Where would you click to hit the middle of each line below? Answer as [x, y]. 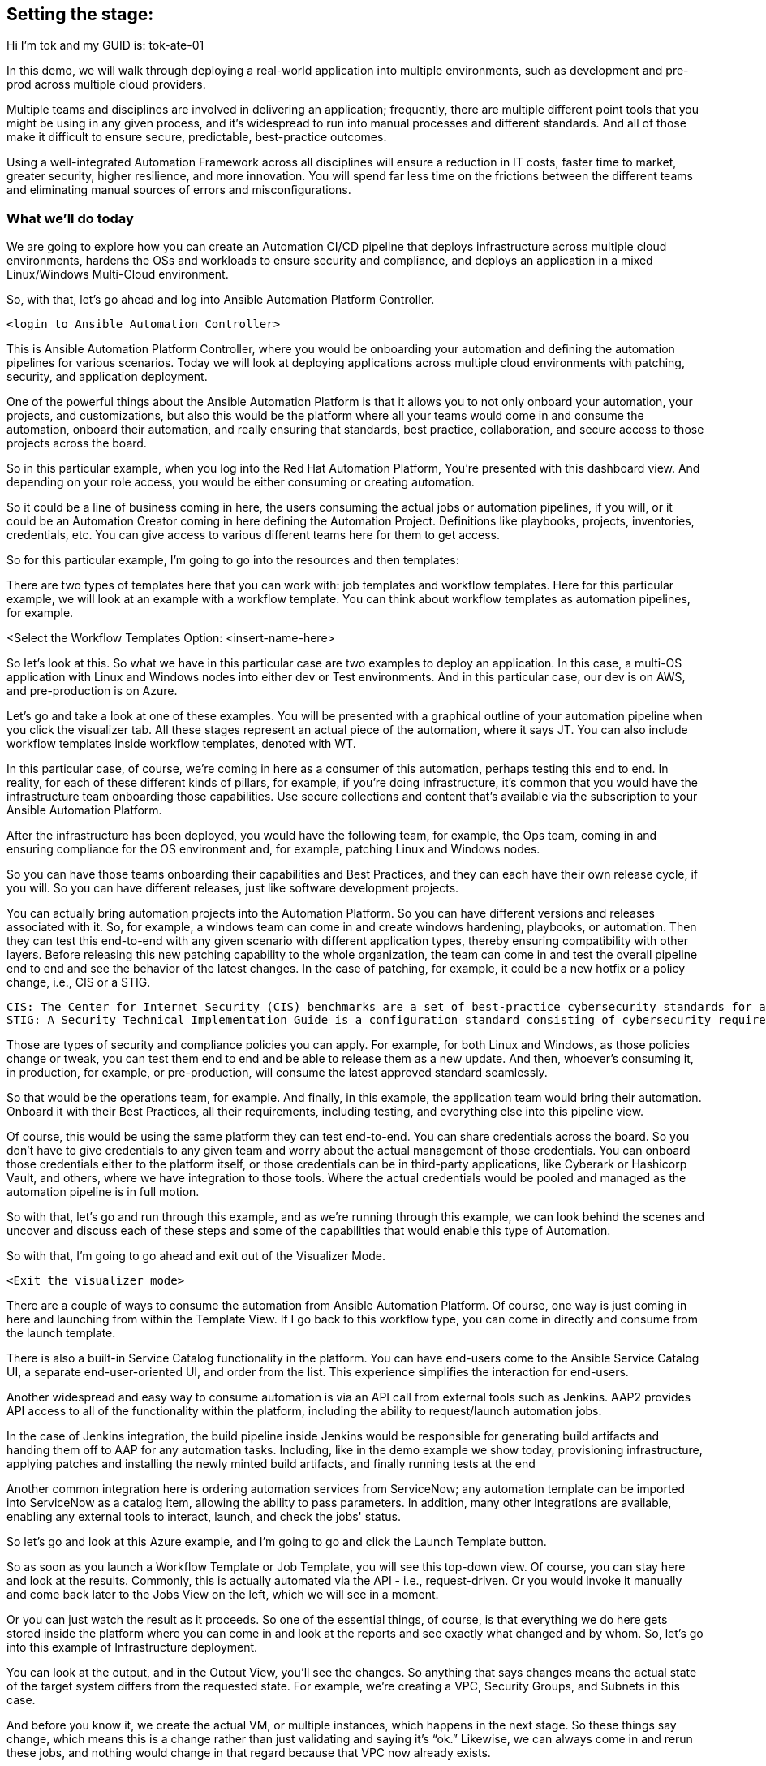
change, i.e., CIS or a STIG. [79, 982]
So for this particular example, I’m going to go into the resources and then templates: [233, 560]
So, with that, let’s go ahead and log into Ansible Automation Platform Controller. [221, 300]
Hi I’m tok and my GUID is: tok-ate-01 [105, 45]
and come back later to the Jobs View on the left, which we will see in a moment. [223, 1595]
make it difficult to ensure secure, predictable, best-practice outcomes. [197, 137]
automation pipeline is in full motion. [103, 1192]
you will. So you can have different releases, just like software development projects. [233, 888]
